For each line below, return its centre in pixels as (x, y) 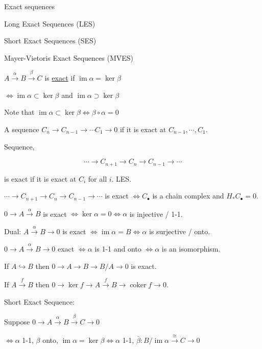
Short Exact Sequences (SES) (50, 41)
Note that (19, 112)
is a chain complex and (188, 196)
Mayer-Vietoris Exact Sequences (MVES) (69, 57)
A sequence (22, 129)
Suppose (17, 322)
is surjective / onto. (180, 231)
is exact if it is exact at (40, 178)
